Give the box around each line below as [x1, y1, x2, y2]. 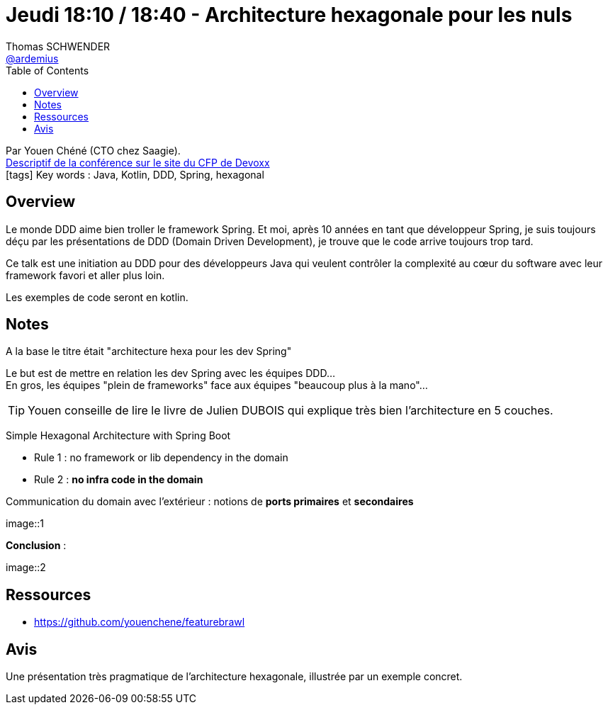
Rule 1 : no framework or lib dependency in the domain [34, 451, 288, 464]
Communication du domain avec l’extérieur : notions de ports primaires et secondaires [6, 495, 414, 508]
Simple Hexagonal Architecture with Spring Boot [6, 429, 231, 442]
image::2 [6, 561, 46, 574]
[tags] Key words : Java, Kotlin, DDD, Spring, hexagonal [6, 168, 264, 181]
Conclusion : [6, 539, 67, 552]
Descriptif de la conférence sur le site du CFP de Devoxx [6, 156, 270, 169]
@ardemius [6, 52, 59, 64]
